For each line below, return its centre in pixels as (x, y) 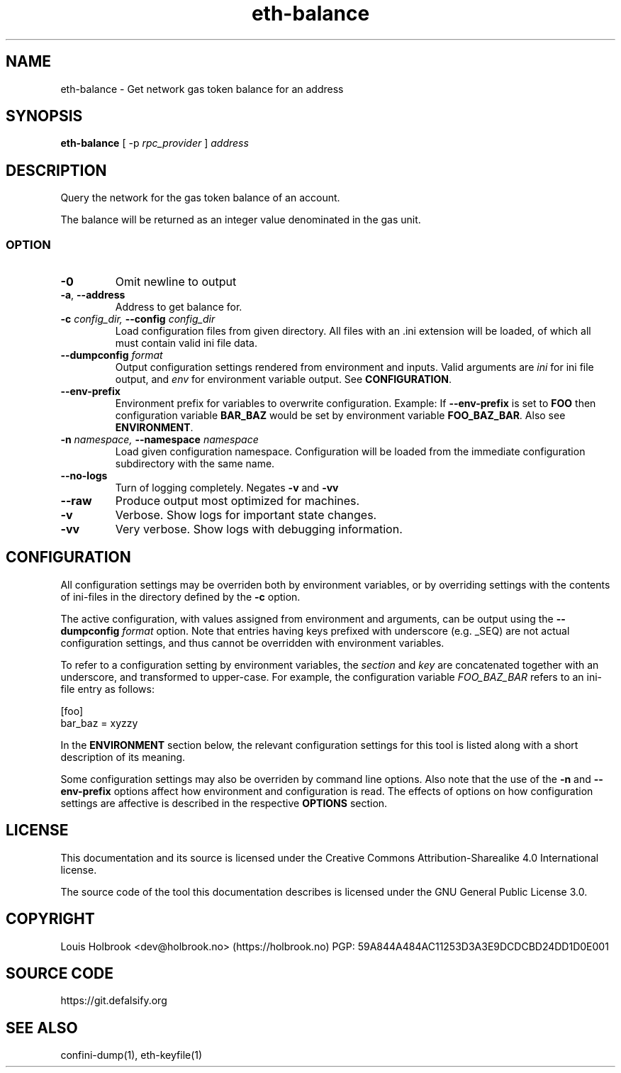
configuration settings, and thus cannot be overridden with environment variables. (252, 643)
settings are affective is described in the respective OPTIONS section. (224, 803)
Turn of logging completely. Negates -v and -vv (227, 488)
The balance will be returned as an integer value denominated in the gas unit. (241, 220)
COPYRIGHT (50, 919)
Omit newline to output (176, 282)
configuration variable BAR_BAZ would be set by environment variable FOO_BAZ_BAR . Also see (340, 416)
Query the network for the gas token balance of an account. (200, 198)
